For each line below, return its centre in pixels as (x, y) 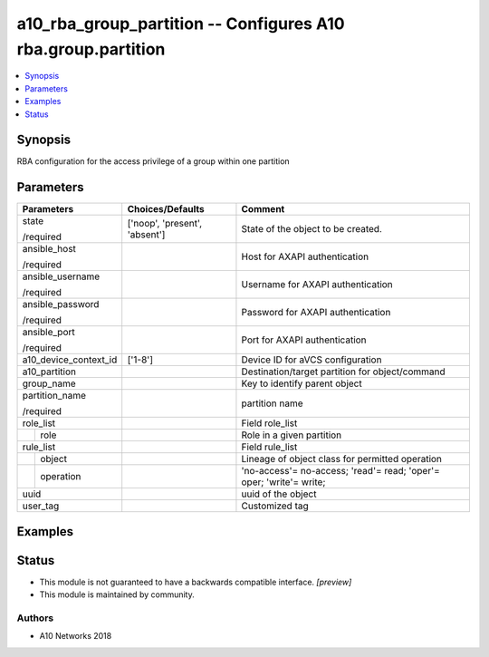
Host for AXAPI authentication (305, 256)
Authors (35, 618)
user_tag (41, 506)
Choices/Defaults (166, 209)
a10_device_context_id (70, 360)
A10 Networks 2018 (76, 636)
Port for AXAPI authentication (304, 340)
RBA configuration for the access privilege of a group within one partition (153, 161)
